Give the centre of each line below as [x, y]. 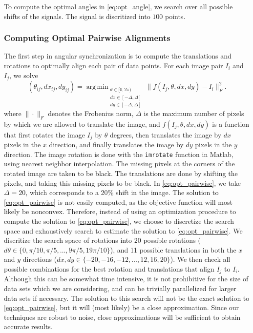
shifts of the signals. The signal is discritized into [77, 16]
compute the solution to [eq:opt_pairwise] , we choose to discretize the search [119, 221]
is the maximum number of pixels [194, 113]
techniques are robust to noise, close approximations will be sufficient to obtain [122, 317]
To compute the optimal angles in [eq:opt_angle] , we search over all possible [118, 6]
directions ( [40, 259]
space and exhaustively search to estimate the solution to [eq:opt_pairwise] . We [123, 230]
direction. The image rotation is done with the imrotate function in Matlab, [119, 154]
